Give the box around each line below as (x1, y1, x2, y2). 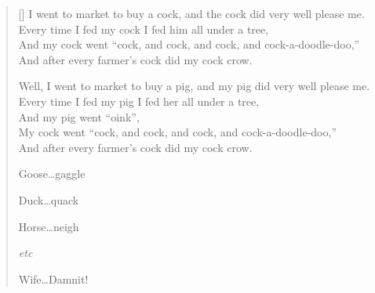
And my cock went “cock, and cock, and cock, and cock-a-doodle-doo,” (18, 36, 360, 52)
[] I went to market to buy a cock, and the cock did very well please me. (18, 5, 365, 21)
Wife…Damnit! (18, 270, 89, 287)
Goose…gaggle (18, 165, 86, 182)
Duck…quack (18, 191, 79, 208)
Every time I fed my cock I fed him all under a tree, (18, 20, 269, 37)
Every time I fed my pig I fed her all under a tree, (18, 92, 260, 109)
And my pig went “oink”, (18, 108, 140, 125)
